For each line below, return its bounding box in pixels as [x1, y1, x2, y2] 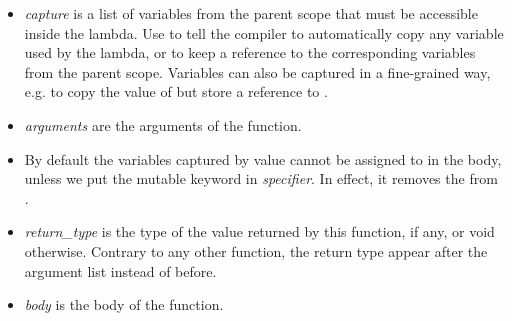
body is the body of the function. [24, 294, 224, 315]
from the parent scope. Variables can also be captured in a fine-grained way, [24, 61, 491, 82]
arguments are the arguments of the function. [24, 114, 302, 135]
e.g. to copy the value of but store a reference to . [24, 81, 328, 102]
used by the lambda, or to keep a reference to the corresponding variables [24, 42, 476, 63]
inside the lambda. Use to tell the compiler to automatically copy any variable [24, 22, 504, 43]
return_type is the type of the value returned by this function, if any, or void [24, 221, 495, 242]
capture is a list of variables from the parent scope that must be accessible [24, 3, 478, 23]
